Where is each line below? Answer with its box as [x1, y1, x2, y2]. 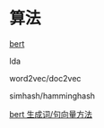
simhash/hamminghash [9, 90, 96, 101]
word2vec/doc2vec [9, 73, 82, 83]
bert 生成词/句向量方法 [9, 108, 92, 119]
